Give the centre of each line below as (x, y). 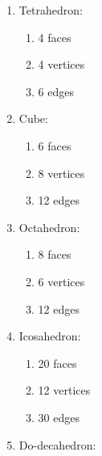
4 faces (55, 37)
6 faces (55, 145)
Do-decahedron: (57, 444)
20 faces (57, 363)
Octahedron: (49, 227)
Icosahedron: (50, 336)
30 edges (59, 417)
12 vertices (64, 390)
